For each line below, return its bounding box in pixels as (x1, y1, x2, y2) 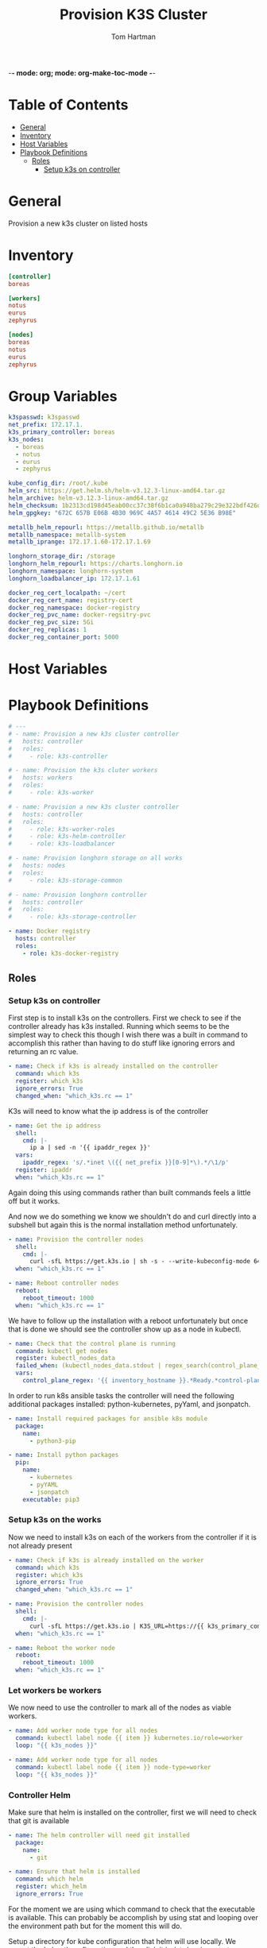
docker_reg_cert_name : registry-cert (8, 596, 133, 605)
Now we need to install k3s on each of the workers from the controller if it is (8, 1532, 257, 1542)
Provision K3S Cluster (59, 6, 208, 24)
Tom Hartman (110, 32, 157, 41)
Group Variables (8, 387, 118, 405)
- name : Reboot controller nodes (8, 1279, 119, 1288)
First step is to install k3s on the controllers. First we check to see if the (8, 1013, 242, 1022)
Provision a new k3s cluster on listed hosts (8, 218, 149, 228)
